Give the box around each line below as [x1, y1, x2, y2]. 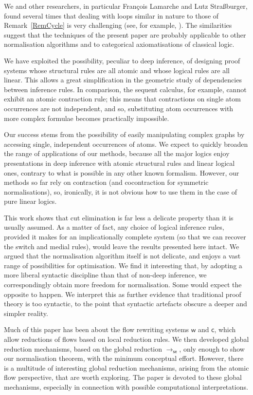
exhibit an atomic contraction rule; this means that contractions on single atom [4, 94, 241, 104]
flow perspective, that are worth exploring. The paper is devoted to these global [4, 372, 242, 382]
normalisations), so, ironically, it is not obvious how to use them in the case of [4, 186, 237, 197]
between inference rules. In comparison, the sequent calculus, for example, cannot [4, 84, 247, 94]
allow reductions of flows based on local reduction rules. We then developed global [4, 334, 249, 344]
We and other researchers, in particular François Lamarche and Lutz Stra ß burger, [4, 1, 248, 11]
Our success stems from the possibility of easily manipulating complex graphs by [4, 129, 245, 139]
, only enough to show [179, 343, 245, 354]
